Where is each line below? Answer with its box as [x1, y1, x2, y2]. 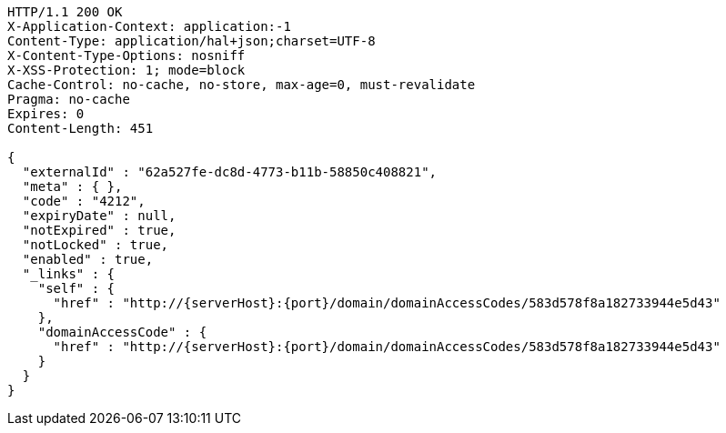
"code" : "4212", [22, 194, 146, 208]
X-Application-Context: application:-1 [7, 19, 291, 34]
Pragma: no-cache [7, 92, 130, 106]
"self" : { [37, 281, 116, 296]
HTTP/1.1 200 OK [7, 5, 123, 19]
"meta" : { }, [22, 179, 123, 194]
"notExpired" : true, [22, 223, 176, 237]
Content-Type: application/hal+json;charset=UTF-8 [7, 34, 376, 48]
